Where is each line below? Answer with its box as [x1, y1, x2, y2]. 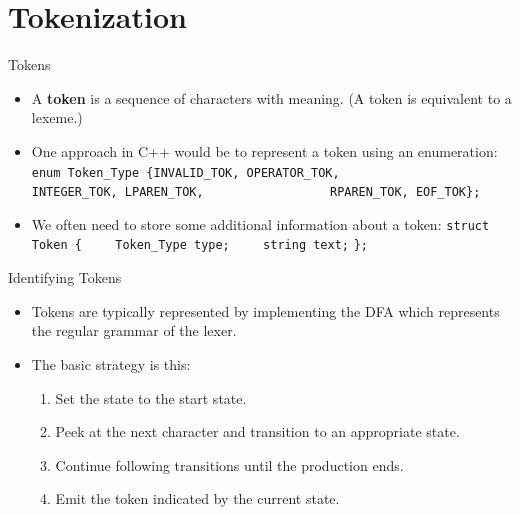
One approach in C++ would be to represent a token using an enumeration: [31, 140, 498, 161]
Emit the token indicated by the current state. [55, 488, 340, 509]
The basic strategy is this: [31, 353, 191, 374]
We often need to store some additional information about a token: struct [31, 213, 490, 234]
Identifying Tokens [8, 267, 122, 288]
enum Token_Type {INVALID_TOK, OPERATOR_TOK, [31, 165, 340, 180]
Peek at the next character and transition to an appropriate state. [55, 421, 460, 442]
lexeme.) [31, 107, 83, 128]
